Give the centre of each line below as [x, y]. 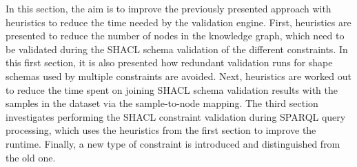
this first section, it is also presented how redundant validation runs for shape [169, 62]
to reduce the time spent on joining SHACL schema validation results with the [172, 89]
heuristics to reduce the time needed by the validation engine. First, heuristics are [178, 22]
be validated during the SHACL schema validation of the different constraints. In [177, 49]
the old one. [31, 157]
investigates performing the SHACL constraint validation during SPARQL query [176, 116]
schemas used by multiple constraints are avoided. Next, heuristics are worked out [178, 76]
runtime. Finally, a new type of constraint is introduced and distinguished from [173, 143]
